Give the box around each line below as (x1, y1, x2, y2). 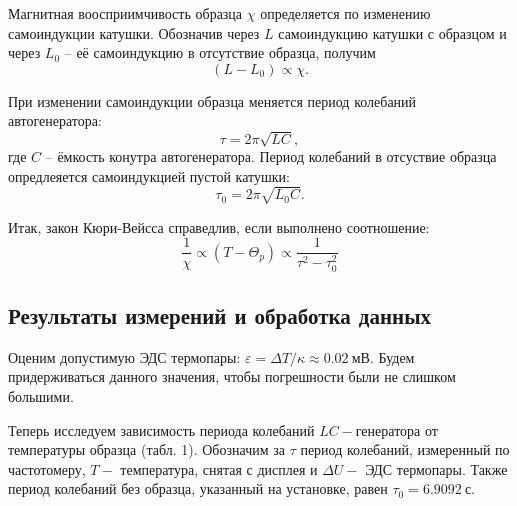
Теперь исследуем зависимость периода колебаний (8, 419, 315, 440)
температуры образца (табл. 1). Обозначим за (8, 439, 285, 460)
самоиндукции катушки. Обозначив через (8, 22, 260, 43)
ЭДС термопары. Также (365, 458, 508, 479)
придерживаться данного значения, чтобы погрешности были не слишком (8, 366, 456, 387)
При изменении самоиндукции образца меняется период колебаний (8, 90, 417, 111)
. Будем (369, 346, 415, 367)
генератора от (355, 419, 438, 440)
